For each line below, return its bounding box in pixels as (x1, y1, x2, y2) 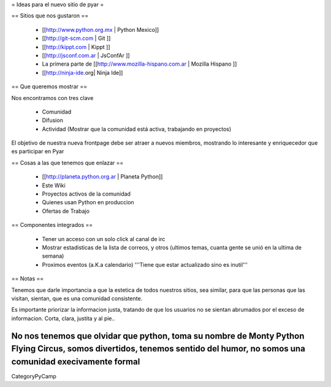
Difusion (42, 117, 64, 124)
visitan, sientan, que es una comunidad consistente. (11, 294, 143, 302)
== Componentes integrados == (11, 221, 93, 229)
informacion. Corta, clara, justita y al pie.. (11, 315, 116, 322)
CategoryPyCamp (11, 372, 56, 380)
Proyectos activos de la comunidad (42, 190, 131, 197)
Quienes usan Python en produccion (42, 199, 134, 206)
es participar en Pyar (11, 148, 64, 155)
